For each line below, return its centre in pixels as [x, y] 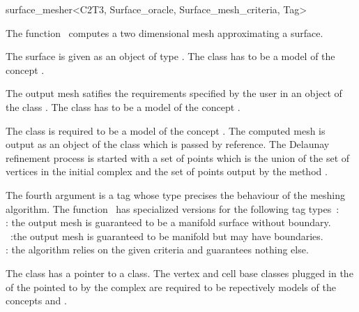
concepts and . [36, 300]
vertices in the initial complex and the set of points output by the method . [167, 171]
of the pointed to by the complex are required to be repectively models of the [171, 287]
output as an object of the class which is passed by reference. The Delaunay [168, 144]
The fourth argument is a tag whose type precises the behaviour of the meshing [176, 194]
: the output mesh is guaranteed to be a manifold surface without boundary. [168, 222]
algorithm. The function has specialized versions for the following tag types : [173, 208]
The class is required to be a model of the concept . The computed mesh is [166, 130]
